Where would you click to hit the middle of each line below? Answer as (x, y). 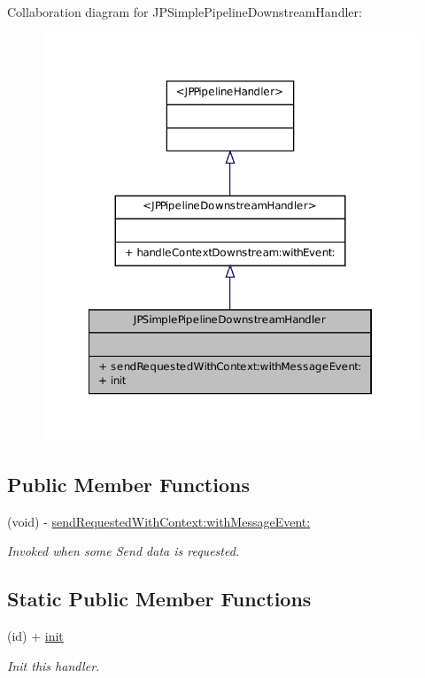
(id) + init (35, 636)
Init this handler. (54, 665)
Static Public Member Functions (159, 599)
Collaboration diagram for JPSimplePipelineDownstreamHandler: (185, 12)
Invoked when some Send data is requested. (124, 551)
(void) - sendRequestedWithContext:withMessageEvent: (159, 521)
